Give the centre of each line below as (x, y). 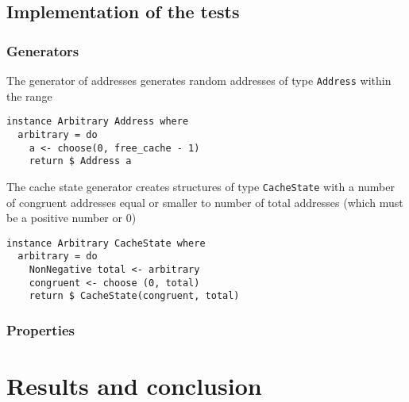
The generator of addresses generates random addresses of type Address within (199, 80)
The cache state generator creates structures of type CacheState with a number (201, 186)
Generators (43, 50)
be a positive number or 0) (71, 218)
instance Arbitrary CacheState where (106, 243)
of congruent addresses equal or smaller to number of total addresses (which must (205, 202)
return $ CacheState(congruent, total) (134, 296)
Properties (41, 329)
